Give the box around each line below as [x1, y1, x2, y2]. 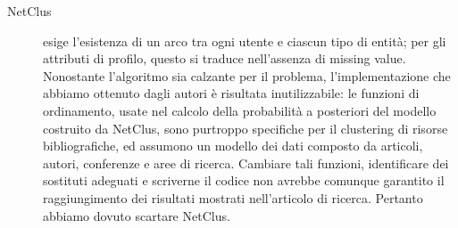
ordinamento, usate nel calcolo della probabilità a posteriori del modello [43, 101, 437, 119]
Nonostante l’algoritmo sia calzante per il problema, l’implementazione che [43, 66, 451, 85]
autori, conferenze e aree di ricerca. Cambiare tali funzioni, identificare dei [43, 153, 449, 172]
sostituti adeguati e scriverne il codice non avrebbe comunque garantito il [43, 171, 445, 190]
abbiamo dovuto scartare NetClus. [43, 206, 230, 224]
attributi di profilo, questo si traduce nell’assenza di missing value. [43, 49, 406, 68]
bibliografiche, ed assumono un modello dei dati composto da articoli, [43, 136, 423, 155]
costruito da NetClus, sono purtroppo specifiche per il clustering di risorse [43, 118, 448, 137]
